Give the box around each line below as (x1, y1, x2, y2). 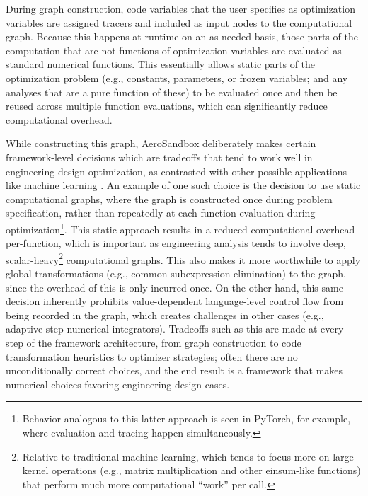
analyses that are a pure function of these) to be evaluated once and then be (6, 84, 338, 99)
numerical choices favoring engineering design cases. (6, 376, 230, 391)
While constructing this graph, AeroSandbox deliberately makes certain (6, 136, 316, 151)
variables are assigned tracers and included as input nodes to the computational (6, 15, 352, 30)
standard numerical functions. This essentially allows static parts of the (6, 57, 316, 71)
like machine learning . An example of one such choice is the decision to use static (6, 178, 361, 192)
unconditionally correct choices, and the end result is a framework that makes (6, 363, 343, 378)
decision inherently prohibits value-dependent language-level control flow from (6, 294, 344, 308)
